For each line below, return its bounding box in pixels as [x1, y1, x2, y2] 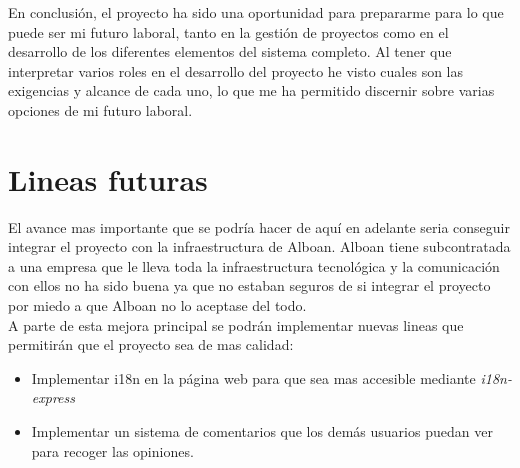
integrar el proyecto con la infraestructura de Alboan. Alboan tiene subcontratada [8, 236, 511, 257]
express [31, 387, 75, 408]
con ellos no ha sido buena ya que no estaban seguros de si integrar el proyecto [8, 275, 491, 296]
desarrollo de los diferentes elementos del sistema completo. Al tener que [8, 41, 452, 62]
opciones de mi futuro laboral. [8, 99, 193, 120]
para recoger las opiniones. [31, 440, 194, 461]
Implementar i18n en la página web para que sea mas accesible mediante [31, 367, 476, 388]
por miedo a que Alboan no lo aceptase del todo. [8, 295, 307, 316]
